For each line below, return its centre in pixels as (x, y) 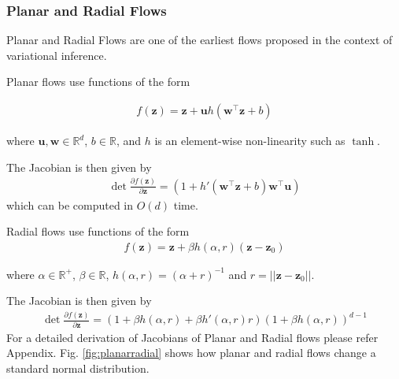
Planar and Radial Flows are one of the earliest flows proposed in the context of (199, 40)
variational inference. (57, 55)
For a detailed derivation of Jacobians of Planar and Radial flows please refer (192, 337)
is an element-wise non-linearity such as (250, 141)
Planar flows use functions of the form (98, 82)
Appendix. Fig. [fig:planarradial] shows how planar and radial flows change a (191, 353)
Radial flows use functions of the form (98, 231)
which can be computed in (70, 204)
